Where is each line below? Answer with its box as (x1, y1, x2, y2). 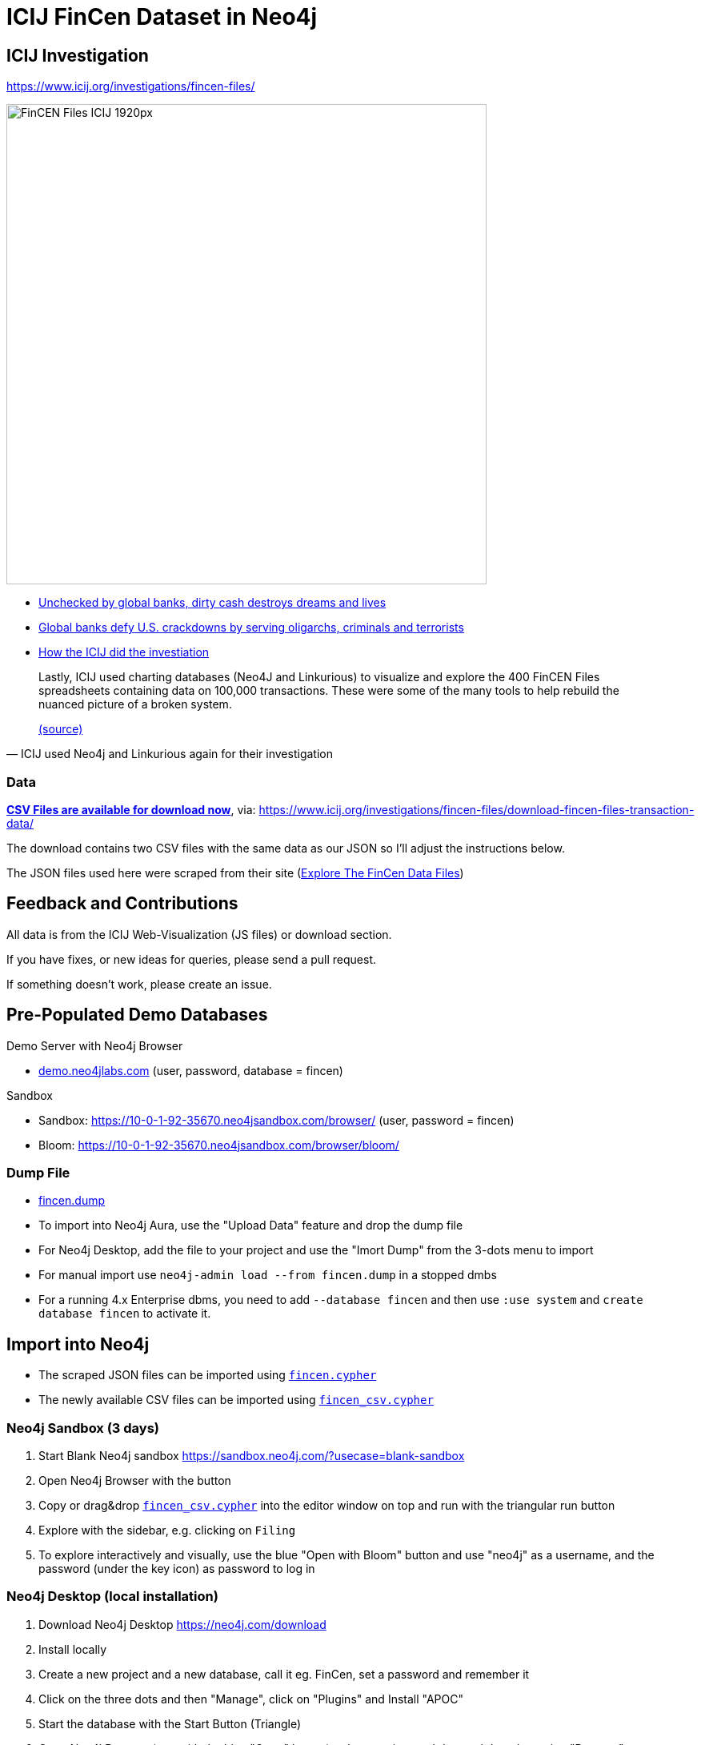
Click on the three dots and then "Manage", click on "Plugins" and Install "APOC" (38, 1691, 463, 1706)
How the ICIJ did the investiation (38, 645, 210, 660)
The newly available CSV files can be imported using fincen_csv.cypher (38, 1393, 434, 1407)
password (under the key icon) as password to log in (38, 1561, 315, 1575)
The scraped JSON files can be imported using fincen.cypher (38, 1368, 377, 1382)
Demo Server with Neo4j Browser (6, 1038, 183, 1053)
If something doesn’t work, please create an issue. (6, 977, 272, 991)
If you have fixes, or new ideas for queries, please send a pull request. (6, 952, 376, 966)
